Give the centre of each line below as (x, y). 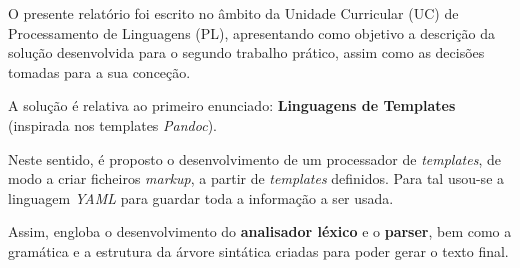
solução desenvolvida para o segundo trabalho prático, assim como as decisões (246, 52)
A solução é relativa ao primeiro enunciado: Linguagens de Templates (232, 105)
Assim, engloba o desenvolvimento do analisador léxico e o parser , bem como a (260, 231)
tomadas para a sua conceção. (99, 71)
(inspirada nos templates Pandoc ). (112, 124)
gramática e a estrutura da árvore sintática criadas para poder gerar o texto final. (258, 250)
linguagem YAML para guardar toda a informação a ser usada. (201, 197)
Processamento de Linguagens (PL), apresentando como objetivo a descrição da (251, 32)
